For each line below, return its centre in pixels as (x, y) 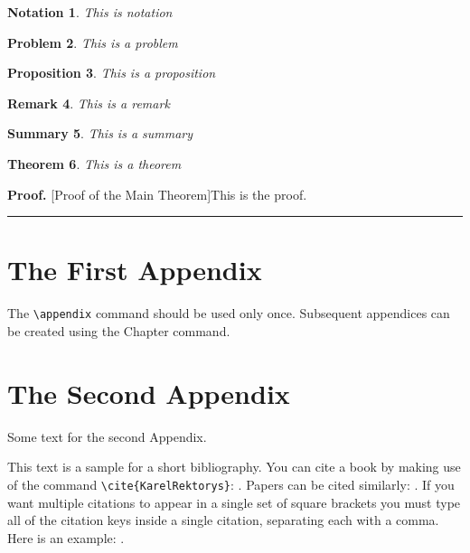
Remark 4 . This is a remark (89, 103)
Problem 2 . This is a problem (93, 42)
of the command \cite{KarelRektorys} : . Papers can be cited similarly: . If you (231, 484)
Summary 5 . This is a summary (100, 133)
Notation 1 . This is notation (90, 12)
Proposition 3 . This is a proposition (112, 73)
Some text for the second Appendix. (107, 436)
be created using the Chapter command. (119, 330)
